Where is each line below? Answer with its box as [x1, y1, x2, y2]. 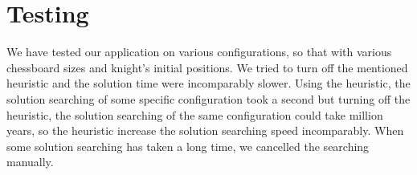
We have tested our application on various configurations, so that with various [6, 43, 392, 60]
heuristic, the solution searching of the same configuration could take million [6, 106, 383, 123]
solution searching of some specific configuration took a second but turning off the [6, 90, 411, 107]
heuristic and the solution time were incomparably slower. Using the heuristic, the [6, 75, 411, 92]
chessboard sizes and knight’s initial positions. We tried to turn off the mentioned [6, 59, 408, 75]
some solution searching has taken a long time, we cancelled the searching [6, 137, 370, 154]
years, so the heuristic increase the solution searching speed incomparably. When [6, 122, 404, 139]
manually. [6, 153, 54, 170]
